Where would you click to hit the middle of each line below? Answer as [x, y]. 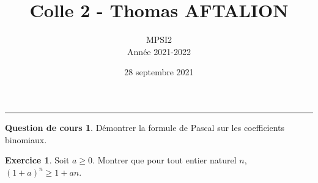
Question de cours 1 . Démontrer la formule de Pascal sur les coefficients [145, 127]
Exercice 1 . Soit [37, 160]
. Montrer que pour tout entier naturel [165, 160]
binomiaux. [26, 139]
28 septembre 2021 [159, 72]
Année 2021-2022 [159, 51]
